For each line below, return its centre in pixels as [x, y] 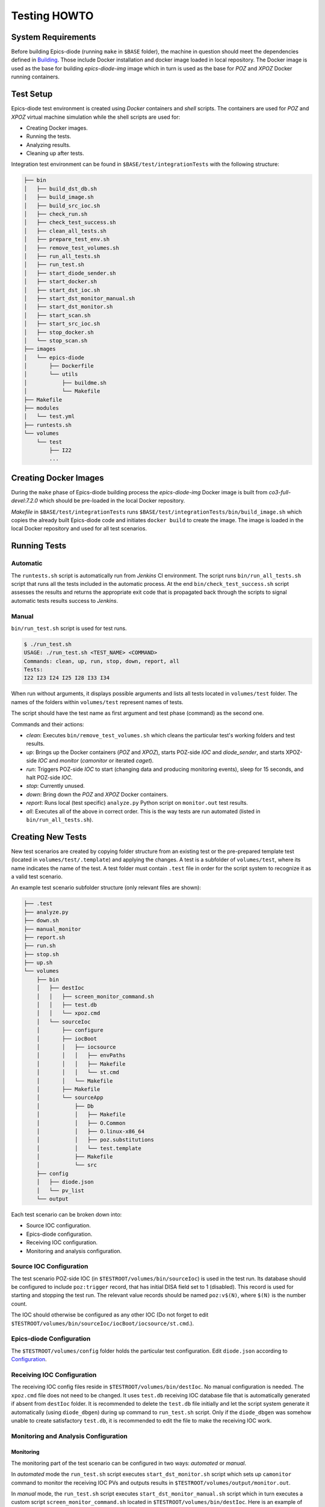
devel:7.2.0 [25, 501]
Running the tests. [49, 136]
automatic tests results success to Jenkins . [65, 600]
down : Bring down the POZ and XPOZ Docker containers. [97, 794]
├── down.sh [42, 920]
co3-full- [280, 492]
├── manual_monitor [52, 929]
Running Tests [39, 546]
